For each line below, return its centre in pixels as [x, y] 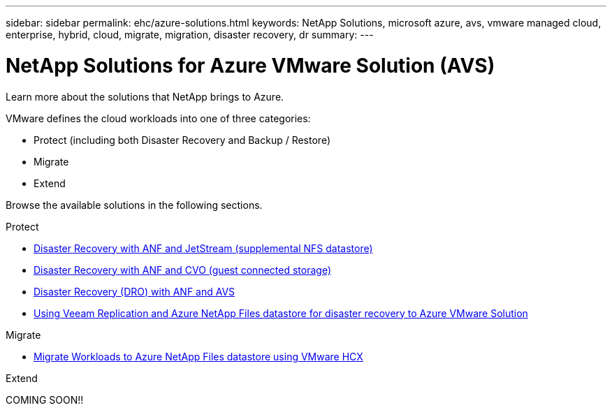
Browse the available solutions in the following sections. [134, 205]
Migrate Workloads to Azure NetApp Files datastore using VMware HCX [198, 356]
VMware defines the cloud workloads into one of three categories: [158, 118]
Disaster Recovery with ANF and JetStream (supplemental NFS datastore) [203, 248]
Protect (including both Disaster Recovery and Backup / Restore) [182, 140]
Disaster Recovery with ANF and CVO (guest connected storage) [182, 270]
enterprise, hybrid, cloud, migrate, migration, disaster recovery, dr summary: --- [190, 35]
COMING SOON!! [45, 400]
